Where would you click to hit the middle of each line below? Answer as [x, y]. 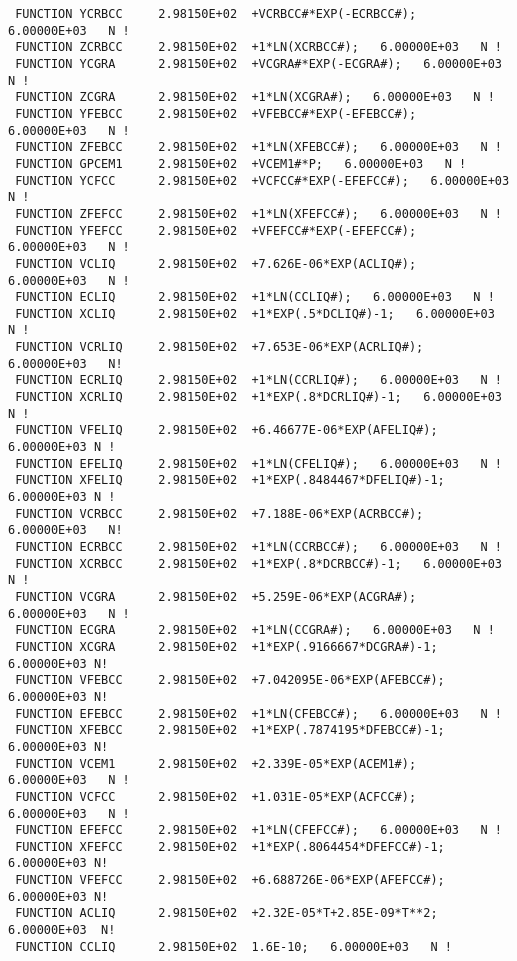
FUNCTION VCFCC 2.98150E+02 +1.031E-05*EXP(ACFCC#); [216, 796]
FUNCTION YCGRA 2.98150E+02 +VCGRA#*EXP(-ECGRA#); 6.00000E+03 [258, 63]
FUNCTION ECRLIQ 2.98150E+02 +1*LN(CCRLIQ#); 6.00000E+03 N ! [258, 380]
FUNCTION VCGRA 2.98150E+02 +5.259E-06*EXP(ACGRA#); [216, 596]
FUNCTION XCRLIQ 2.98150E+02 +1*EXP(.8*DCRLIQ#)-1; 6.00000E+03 [258, 397]
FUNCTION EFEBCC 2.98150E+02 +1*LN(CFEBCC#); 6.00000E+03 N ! [258, 713]
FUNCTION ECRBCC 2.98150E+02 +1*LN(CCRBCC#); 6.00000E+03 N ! [258, 547]
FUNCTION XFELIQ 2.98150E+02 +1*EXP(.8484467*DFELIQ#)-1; [230, 480]
